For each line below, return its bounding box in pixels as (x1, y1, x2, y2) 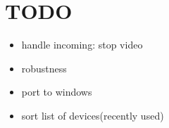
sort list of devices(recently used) (21, 108, 164, 122)
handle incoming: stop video (21, 37, 143, 52)
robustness (21, 60, 67, 75)
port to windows (21, 84, 92, 99)
